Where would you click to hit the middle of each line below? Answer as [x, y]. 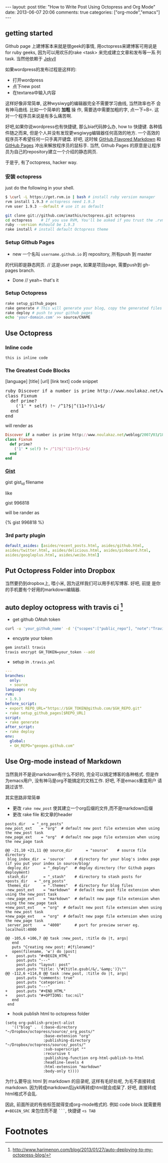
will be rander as [22, 512]
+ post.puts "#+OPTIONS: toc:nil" [44, 995]
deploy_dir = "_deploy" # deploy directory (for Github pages [81, 868]
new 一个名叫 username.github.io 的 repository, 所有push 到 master [82, 254]
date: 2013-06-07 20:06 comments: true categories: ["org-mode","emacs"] [82, 12]
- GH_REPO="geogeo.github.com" [42, 746]
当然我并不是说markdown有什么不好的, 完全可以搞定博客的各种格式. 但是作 [82, 774]
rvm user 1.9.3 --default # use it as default [54, 206]
